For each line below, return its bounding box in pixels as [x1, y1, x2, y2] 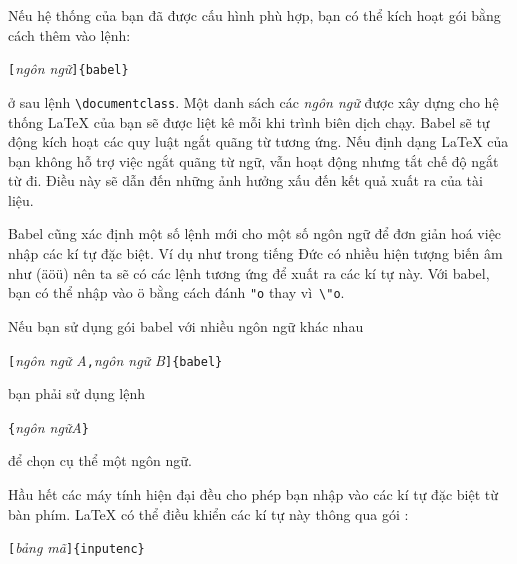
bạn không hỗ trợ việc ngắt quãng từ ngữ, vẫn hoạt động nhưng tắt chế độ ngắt [8, 150, 499, 171]
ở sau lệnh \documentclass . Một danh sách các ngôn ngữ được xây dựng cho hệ [8, 91, 499, 112]
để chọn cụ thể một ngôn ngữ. [8, 450, 192, 471]
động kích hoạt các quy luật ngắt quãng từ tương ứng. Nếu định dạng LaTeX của [8, 131, 509, 152]
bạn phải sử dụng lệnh [8, 383, 146, 404]
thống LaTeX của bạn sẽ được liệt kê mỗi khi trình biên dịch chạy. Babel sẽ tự [8, 111, 490, 132]
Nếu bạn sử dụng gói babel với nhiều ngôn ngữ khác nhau [8, 315, 364, 336]
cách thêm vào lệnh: [8, 24, 131, 45]
